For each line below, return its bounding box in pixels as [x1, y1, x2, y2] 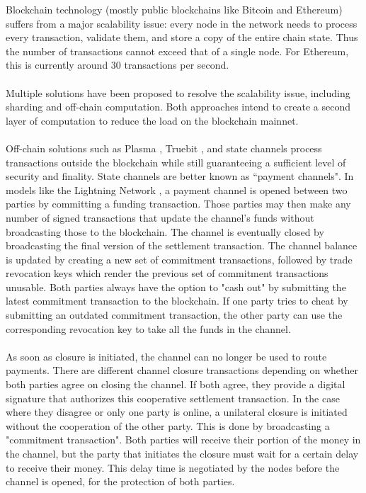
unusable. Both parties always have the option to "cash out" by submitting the [6, 279, 346, 294]
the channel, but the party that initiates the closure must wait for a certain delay [6, 446, 359, 460]
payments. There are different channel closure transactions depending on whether [6, 363, 358, 378]
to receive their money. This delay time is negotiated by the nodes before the [6, 460, 340, 475]
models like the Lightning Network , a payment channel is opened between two [6, 182, 348, 197]
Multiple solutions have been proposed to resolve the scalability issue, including [6, 85, 350, 100]
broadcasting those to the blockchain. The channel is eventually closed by [6, 224, 324, 239]
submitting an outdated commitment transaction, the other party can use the [6, 307, 343, 322]
